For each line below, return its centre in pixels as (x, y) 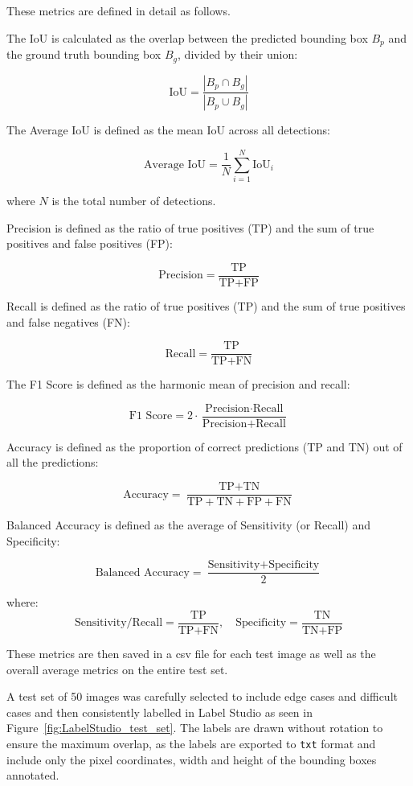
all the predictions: (53, 462)
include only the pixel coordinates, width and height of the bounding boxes (192, 759)
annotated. (33, 775)
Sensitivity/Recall (119, 623)
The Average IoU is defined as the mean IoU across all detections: (168, 130)
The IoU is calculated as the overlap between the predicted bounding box (187, 37)
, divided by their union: (238, 54)
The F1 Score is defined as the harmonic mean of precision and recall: (178, 384)
